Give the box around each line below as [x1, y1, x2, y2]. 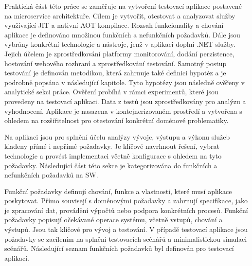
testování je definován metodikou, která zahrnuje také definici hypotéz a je [4, 68, 226, 78]
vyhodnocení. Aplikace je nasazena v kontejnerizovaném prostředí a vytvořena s [4, 106, 242, 116]
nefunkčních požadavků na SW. [4, 170, 98, 180]
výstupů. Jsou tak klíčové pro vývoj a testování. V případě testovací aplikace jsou [4, 224, 248, 234]
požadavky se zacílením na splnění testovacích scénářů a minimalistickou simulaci [4, 233, 247, 244]
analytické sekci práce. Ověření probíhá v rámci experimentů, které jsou [4, 87, 218, 97]
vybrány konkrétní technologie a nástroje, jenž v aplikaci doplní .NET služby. [4, 39, 235, 49]
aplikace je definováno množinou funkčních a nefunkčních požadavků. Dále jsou [4, 29, 240, 39]
